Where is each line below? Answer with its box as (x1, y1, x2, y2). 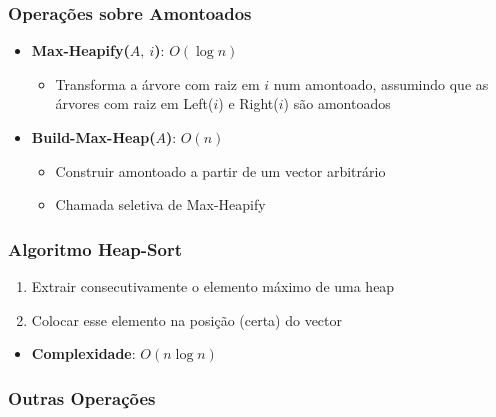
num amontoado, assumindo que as (273, 73, 489, 94)
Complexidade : (31, 343, 136, 364)
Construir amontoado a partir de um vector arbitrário (55, 160, 386, 181)
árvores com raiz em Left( (55, 93, 214, 114)
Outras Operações (8, 385, 156, 410)
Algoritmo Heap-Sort (8, 236, 183, 261)
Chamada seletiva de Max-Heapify (55, 194, 266, 215)
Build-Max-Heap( (31, 127, 156, 147)
